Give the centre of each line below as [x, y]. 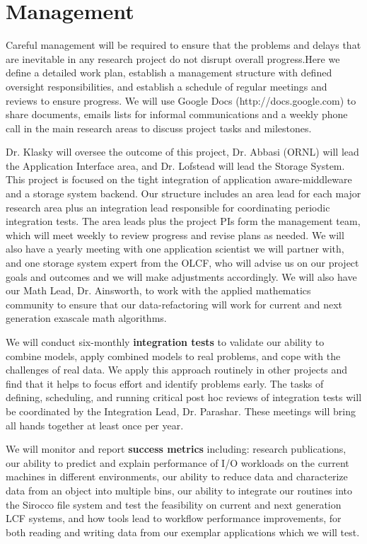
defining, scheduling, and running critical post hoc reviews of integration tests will [184, 397]
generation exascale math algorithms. [86, 318]
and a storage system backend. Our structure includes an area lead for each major [183, 193]
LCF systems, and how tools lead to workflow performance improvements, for [174, 518]
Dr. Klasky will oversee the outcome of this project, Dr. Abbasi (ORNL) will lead [182, 152]
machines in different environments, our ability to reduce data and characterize [177, 476]
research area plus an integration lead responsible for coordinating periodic [168, 207]
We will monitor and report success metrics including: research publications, [176, 449]
